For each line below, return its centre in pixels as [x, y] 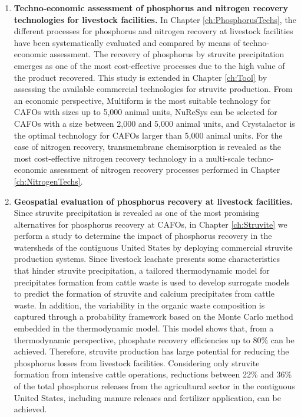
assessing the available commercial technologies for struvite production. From [153, 89]
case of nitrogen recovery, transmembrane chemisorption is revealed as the [148, 147]
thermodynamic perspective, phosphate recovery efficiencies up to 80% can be [154, 339]
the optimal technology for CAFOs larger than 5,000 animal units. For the [148, 135]
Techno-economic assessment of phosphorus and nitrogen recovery [151, 8]
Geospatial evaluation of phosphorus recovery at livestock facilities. [153, 201]
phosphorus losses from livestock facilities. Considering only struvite [137, 362]
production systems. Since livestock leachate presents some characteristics [147, 259]
